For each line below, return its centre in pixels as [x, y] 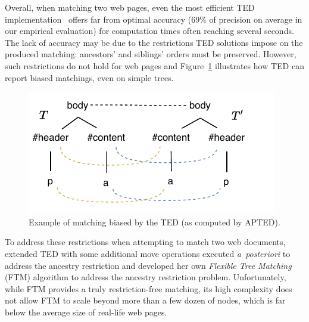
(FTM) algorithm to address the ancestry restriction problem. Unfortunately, [146, 277]
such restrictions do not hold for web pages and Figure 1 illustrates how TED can [154, 65]
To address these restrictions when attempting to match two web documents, [145, 242]
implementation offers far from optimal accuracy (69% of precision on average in [154, 19]
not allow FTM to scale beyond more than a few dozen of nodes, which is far [145, 300]
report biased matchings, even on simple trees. [89, 77]
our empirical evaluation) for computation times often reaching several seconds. [149, 31]
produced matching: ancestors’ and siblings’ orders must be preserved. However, [151, 54]
